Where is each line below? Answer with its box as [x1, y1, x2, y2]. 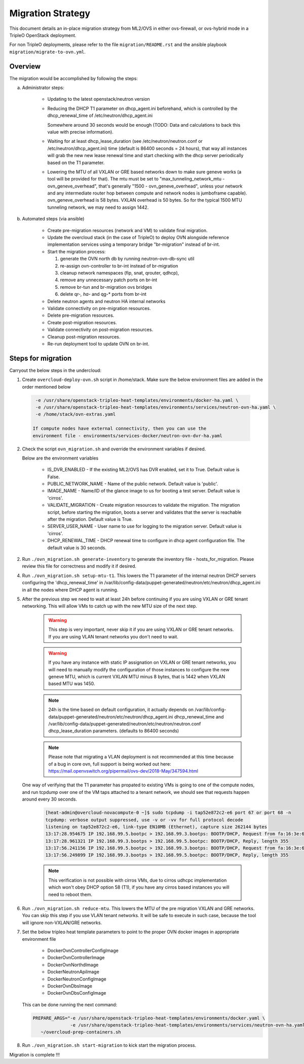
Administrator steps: [22, 85, 64, 91]
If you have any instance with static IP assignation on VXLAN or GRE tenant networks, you [48, 659, 237, 666]
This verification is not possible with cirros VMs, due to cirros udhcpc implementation [48, 877, 227, 883]
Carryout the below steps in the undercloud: [9, 367, 101, 373]
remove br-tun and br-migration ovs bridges [60, 284, 152, 290]
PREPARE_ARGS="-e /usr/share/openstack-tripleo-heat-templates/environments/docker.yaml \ [32, 1015, 265, 1021]
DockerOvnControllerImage [47, 955, 105, 961]
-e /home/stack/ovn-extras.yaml [35, 411, 116, 417]
